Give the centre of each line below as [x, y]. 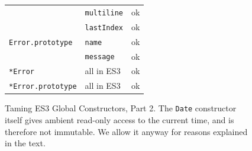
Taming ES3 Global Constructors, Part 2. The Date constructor [121, 108]
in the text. [25, 143]
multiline [104, 13]
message [100, 57]
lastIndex [104, 28]
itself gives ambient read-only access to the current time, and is [119, 120]
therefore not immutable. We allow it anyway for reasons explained [126, 131]
